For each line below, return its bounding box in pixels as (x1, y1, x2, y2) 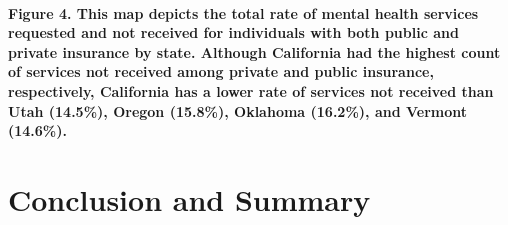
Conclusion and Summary (8, 178, 371, 219)
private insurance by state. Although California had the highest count (8, 41, 501, 62)
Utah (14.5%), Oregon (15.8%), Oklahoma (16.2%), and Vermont (8, 100, 468, 121)
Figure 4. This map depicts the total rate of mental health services (8, 2, 479, 23)
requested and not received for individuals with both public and (8, 22, 459, 43)
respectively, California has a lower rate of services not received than (8, 80, 494, 101)
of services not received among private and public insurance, (8, 61, 434, 82)
